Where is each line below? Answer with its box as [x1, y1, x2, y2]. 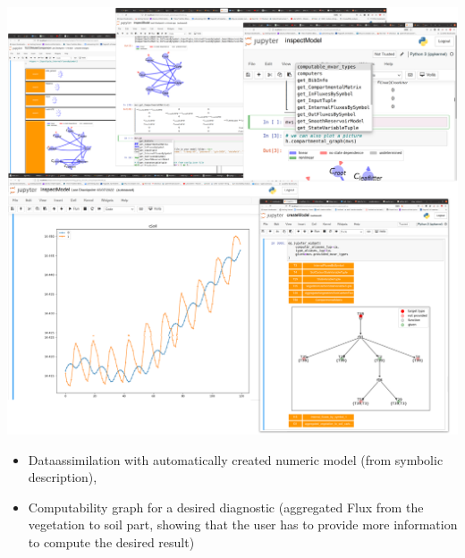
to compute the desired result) [28, 532, 195, 551]
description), [28, 468, 97, 486]
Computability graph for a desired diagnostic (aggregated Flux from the [28, 497, 424, 516]
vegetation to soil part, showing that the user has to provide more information [28, 515, 458, 534]
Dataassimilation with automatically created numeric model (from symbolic [28, 450, 444, 469]
